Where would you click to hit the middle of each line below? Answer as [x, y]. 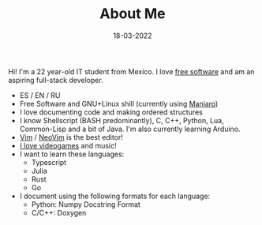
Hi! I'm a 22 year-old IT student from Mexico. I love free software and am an [131, 71]
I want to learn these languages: [72, 154]
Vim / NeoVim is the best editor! [71, 137]
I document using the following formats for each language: [115, 196]
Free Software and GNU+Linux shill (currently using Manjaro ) [119, 103]
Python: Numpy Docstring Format [86, 204]
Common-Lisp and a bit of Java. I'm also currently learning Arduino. [130, 129]
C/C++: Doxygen [59, 212]
